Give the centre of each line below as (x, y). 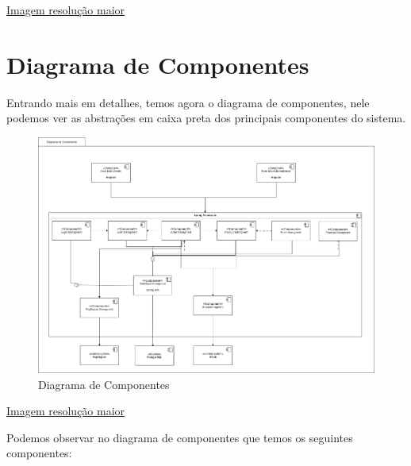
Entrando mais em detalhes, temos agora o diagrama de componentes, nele (188, 102)
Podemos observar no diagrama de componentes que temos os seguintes (180, 437)
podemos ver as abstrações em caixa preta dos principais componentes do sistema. (206, 118)
